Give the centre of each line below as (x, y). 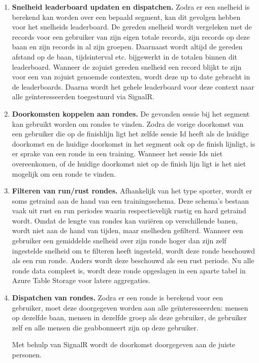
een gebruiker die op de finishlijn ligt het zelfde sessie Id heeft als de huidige (130, 134)
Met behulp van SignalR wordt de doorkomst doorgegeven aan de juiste (123, 344)
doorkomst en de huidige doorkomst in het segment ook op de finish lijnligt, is (134, 143)
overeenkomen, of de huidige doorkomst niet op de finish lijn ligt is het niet (129, 163)
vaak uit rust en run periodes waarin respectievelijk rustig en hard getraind (129, 211)
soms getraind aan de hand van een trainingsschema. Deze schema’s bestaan (131, 200)
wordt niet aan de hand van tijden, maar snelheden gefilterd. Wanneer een (127, 230)
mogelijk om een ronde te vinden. (64, 173)
